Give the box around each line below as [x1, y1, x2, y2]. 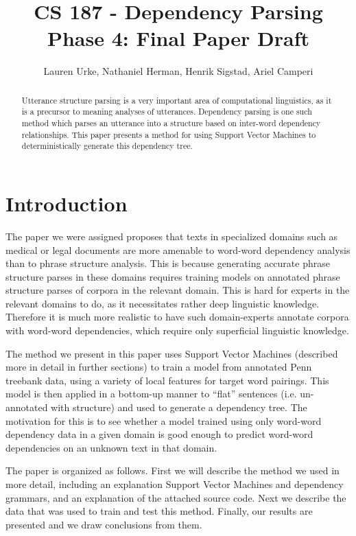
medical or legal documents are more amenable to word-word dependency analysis [5, 242, 351, 257]
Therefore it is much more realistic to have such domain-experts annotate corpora [5, 310, 349, 324]
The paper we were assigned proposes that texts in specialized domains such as [5, 229, 338, 243]
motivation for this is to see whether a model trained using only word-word [5, 413, 322, 428]
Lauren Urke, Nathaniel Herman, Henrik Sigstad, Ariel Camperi [43, 64, 313, 78]
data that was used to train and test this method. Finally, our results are [5, 504, 313, 518]
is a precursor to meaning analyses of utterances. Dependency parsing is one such [21, 106, 312, 117]
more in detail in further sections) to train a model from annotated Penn [5, 360, 312, 374]
